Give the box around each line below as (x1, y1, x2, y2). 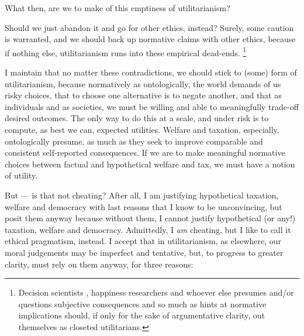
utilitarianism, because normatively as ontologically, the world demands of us (5, 77, 281, 90)
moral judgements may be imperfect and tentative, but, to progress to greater (5, 246, 284, 258)
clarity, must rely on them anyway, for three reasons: (5, 258, 194, 270)
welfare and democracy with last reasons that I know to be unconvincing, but (5, 200, 282, 212)
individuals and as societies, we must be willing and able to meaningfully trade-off (5, 100, 299, 112)
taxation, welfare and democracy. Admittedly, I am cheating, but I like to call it (5, 223, 291, 235)
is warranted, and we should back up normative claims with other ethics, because (5, 33, 296, 45)
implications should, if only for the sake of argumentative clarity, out (18, 309, 265, 321)
